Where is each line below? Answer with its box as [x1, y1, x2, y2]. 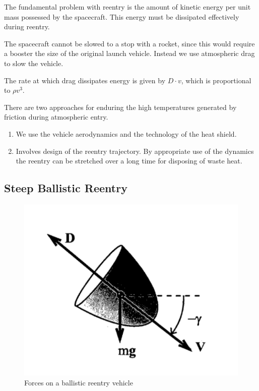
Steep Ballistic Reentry [4, 180, 127, 196]
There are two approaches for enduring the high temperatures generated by [4, 101, 237, 112]
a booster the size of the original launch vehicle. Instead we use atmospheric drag [4, 48, 255, 59]
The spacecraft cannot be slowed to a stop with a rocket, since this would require [4, 38, 255, 48]
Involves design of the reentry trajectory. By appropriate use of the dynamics [16, 145, 254, 156]
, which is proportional [181, 75, 251, 85]
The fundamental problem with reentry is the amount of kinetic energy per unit [4, 2, 251, 12]
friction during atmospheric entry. [4, 111, 108, 122]
